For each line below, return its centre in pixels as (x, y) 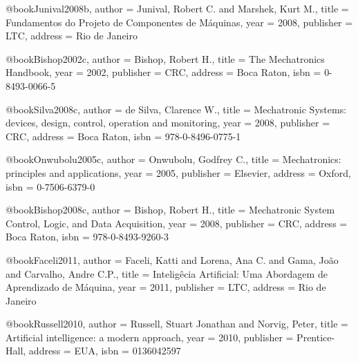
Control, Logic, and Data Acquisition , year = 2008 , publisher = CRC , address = (177, 223)
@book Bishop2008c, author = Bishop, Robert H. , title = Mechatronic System (170, 210)
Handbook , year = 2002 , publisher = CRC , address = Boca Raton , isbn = (163, 72)
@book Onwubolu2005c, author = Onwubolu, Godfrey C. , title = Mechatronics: (173, 159)
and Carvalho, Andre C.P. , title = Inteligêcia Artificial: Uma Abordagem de (167, 273)
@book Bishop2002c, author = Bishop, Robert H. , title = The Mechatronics (165, 58)
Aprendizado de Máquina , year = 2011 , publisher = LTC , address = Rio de (166, 287)
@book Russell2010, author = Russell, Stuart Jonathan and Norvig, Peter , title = (177, 324)
